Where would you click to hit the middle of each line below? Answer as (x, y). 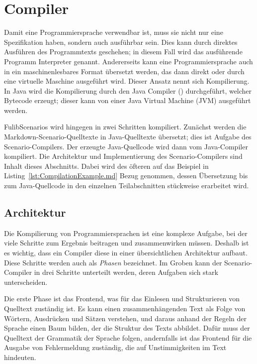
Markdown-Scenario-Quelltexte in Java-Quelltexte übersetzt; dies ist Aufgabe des (128, 137)
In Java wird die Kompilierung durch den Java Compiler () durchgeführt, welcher (128, 90)
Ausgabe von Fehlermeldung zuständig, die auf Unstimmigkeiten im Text (115, 347)
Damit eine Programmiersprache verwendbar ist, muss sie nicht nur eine (114, 32)
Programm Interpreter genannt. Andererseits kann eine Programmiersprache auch (128, 61)
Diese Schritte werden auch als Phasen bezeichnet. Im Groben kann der (113, 262)
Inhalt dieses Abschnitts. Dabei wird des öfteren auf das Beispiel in (106, 166)
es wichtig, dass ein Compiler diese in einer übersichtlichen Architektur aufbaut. (126, 253)
